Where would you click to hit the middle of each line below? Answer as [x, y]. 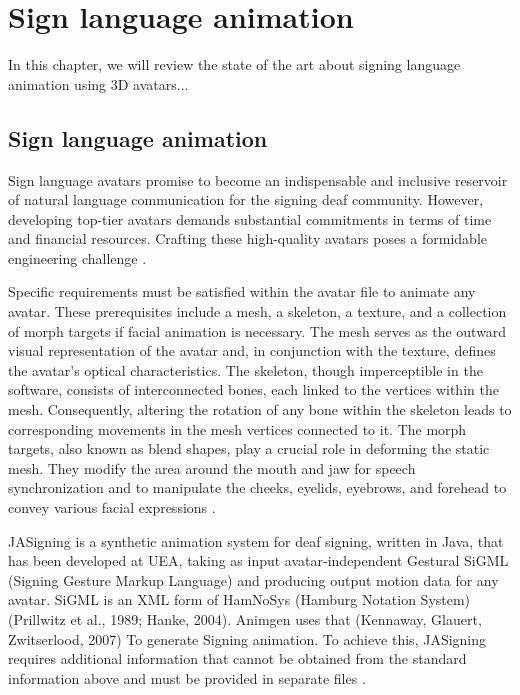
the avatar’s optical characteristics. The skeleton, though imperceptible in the [245, 369]
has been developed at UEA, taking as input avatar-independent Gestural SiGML [258, 560]
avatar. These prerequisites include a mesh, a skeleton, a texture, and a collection [257, 311]
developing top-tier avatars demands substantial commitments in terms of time [250, 218]
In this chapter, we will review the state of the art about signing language [234, 64]
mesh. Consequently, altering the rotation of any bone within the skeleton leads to [260, 409]
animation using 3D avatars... [98, 83]
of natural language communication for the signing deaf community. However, [246, 199]
